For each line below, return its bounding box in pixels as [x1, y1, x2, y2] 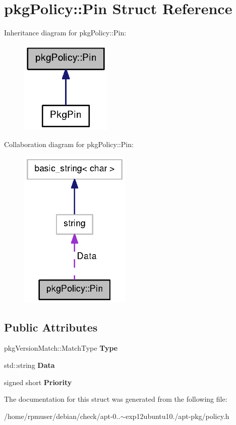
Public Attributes [4, 319, 98, 335]
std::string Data [4, 359, 55, 370]
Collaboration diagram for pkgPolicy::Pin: [4, 139, 134, 150]
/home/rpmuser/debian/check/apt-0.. [4, 410, 121, 421]
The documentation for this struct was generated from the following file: [4, 394, 227, 404]
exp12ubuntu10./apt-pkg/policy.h [126, 410, 229, 421]
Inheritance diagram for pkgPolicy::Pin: [4, 27, 127, 38]
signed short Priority [4, 376, 72, 387]
